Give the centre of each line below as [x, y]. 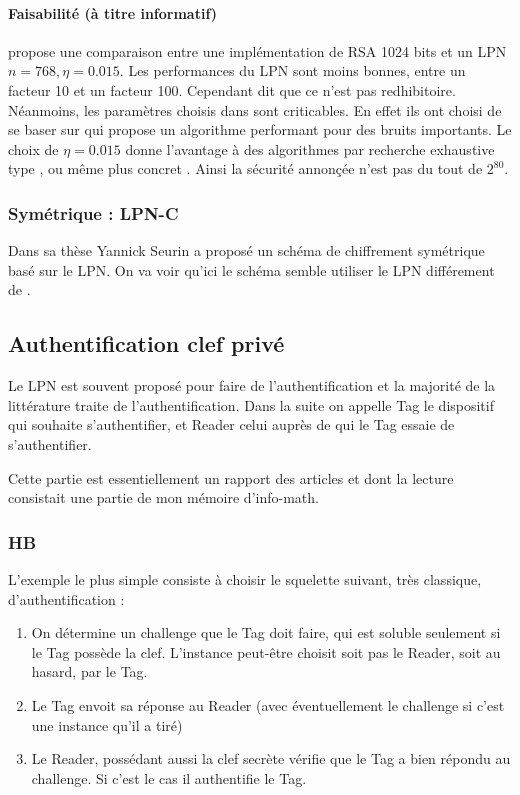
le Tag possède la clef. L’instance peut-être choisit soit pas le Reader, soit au [266, 651]
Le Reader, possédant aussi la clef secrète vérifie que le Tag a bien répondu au [271, 758]
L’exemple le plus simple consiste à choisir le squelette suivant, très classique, [245, 578]
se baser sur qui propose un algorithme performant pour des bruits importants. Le [260, 129]
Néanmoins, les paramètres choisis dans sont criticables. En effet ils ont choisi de [255, 109]
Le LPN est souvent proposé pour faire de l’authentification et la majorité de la [252, 385]
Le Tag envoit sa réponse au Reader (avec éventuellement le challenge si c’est [268, 704]
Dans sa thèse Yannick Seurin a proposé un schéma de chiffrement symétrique [246, 250]
